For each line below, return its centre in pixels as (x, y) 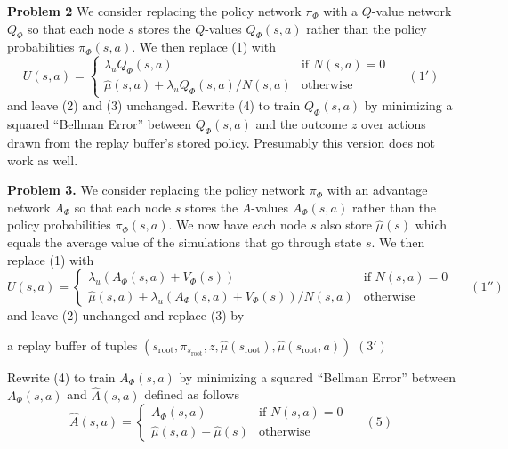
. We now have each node (238, 224)
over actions (394, 124)
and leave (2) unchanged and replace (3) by (126, 315)
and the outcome (302, 124)
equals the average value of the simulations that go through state (185, 241)
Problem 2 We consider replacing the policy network (154, 11)
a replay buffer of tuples (73, 345)
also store (346, 224)
